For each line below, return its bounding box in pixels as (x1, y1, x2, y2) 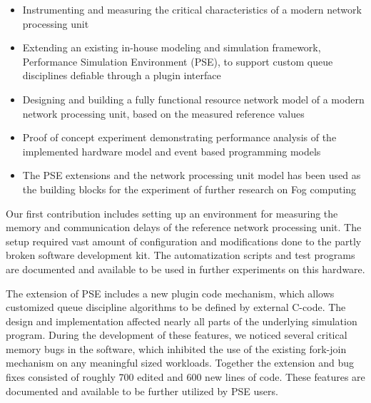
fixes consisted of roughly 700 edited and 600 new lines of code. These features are (6, 369, 365, 384)
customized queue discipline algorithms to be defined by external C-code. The (6, 300, 346, 315)
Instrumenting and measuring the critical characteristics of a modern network (22, 2, 362, 16)
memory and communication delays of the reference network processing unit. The (6, 220, 362, 235)
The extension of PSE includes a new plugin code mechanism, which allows (6, 285, 335, 300)
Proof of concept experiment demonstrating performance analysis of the (22, 130, 337, 145)
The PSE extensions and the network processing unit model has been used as (22, 168, 361, 183)
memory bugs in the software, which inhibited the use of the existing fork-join (6, 341, 347, 356)
